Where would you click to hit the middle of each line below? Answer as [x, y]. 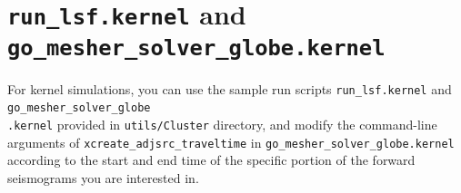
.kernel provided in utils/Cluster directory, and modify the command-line [222, 124]
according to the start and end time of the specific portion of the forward [211, 160]
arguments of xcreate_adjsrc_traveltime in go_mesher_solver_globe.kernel [231, 142]
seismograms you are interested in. [103, 177]
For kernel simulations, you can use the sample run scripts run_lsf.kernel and [230, 88]
